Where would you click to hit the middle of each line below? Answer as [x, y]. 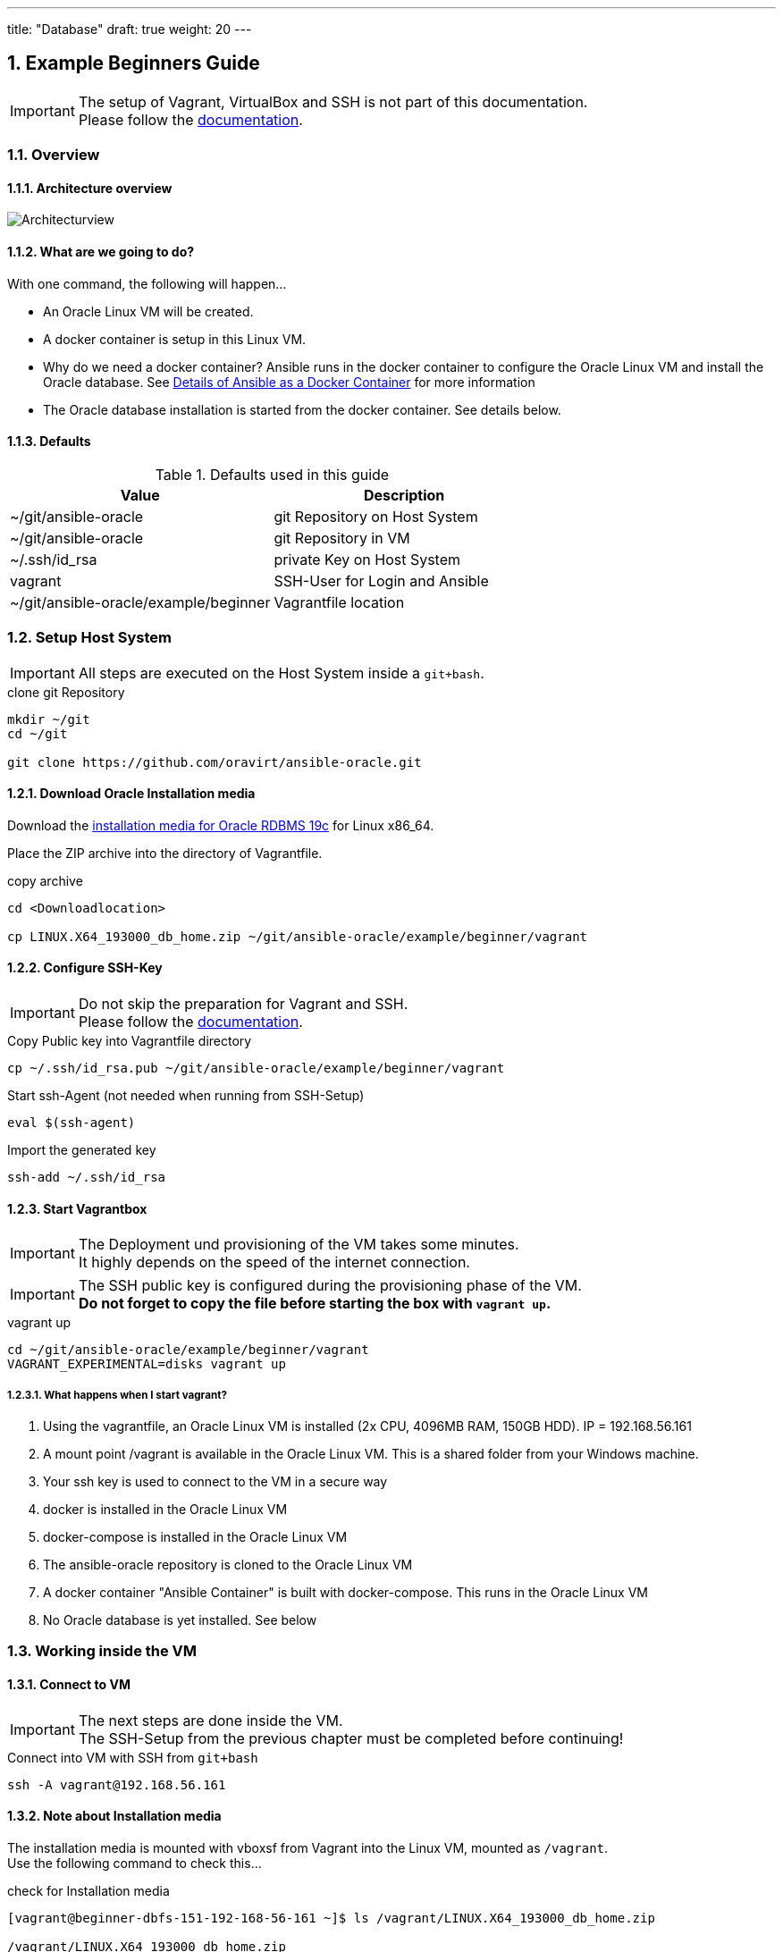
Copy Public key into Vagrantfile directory [130, 1041]
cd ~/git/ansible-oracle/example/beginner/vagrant [188, 1350]
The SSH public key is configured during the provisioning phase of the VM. [330, 1286]
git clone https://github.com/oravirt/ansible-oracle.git [215, 762]
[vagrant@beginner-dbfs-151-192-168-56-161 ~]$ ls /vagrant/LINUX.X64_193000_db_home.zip [331, 1918]
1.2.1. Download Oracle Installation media [131, 794]
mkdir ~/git [49, 719]
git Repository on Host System [376, 516]
